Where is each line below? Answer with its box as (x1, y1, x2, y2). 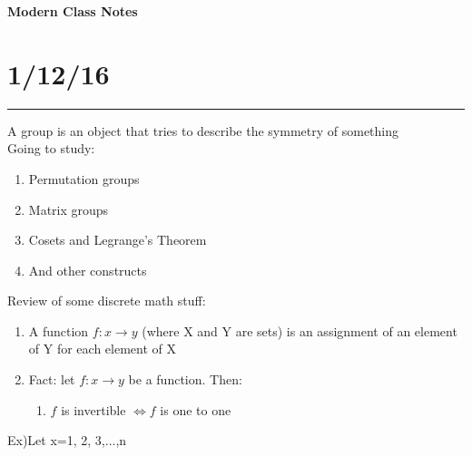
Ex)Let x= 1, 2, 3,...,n (7, 431, 127, 450)
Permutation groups (28, 169, 140, 188)
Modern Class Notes (7, 2, 138, 20)
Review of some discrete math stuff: (7, 291, 206, 310)
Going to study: (7, 139, 95, 158)
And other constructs (28, 260, 147, 279)
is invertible (61, 400, 126, 419)
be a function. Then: (128, 370, 242, 389)
